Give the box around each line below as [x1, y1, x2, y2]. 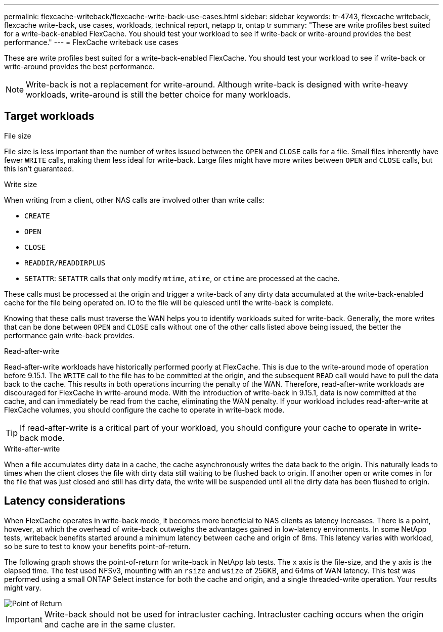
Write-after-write [4, 444, 60, 453]
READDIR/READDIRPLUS [24, 258, 106, 267]
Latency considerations [4, 494, 125, 508]
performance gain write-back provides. [4, 331, 135, 340]
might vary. [4, 583, 41, 592]
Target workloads [4, 110, 95, 123]
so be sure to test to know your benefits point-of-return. [4, 541, 191, 551]
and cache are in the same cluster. [44, 619, 175, 629]
